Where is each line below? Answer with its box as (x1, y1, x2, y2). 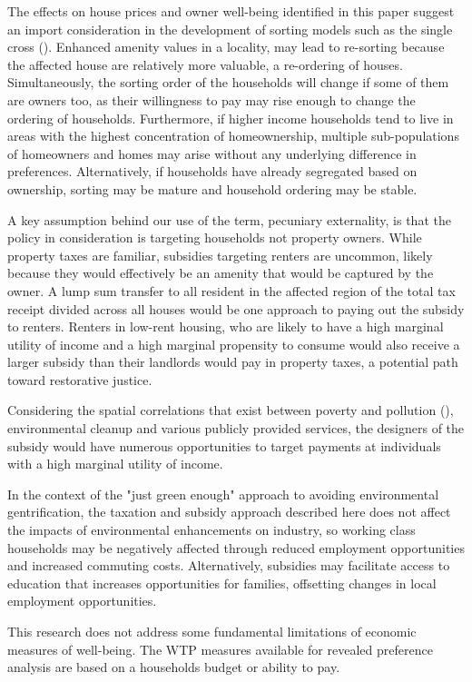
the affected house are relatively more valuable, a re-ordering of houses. (7, 54, 403, 74)
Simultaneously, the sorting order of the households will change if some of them (7, 73, 449, 92)
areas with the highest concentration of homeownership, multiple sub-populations (7, 126, 459, 145)
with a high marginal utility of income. (7, 454, 223, 473)
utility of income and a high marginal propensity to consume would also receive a (7, 334, 460, 353)
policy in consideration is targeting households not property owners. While (7, 228, 422, 247)
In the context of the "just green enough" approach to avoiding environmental (7, 484, 439, 503)
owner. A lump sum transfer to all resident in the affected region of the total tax (7, 281, 456, 300)
